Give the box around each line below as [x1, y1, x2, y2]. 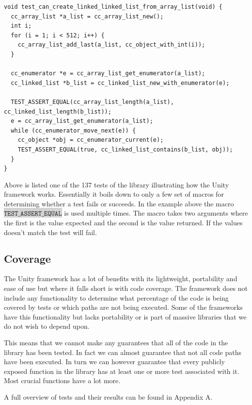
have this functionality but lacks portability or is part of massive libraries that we [4, 311, 247, 321]
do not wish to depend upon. [4, 321, 90, 331]
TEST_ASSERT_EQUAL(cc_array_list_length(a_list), [11, 98, 174, 105]
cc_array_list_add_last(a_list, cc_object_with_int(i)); [17, 41, 205, 49]
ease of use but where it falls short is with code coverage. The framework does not [4, 283, 248, 293]
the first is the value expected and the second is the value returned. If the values [4, 218, 243, 228]
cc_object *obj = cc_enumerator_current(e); [17, 136, 164, 144]
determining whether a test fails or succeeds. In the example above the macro [4, 198, 234, 208]
